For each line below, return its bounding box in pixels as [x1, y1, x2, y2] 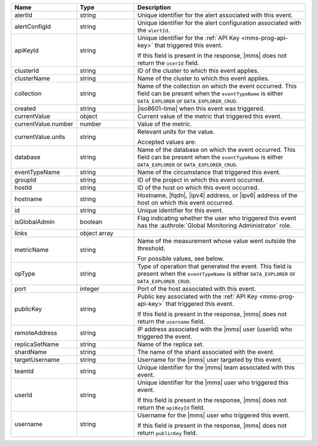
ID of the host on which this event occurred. [137, 184, 259, 191]
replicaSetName [14, 340, 59, 348]
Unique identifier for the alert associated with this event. [137, 11, 293, 19]
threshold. [137, 244, 166, 252]
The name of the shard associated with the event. [137, 348, 275, 356]
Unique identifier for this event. [137, 207, 224, 214]
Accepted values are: [137, 138, 197, 146]
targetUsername [14, 356, 60, 364]
